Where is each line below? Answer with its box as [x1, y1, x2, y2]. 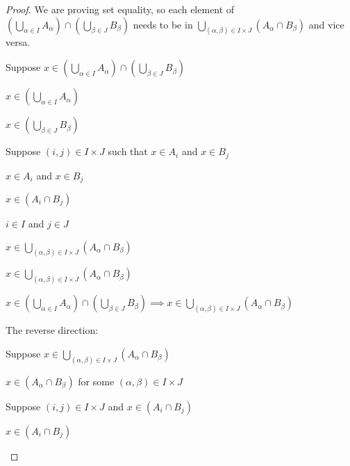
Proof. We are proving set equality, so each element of [6, 2, 235, 16]
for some [78, 373, 115, 388]
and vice [308, 17, 344, 31]
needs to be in [133, 17, 193, 31]
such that [108, 144, 148, 159]
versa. [6, 35, 31, 49]
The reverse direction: [6, 323, 99, 337]
